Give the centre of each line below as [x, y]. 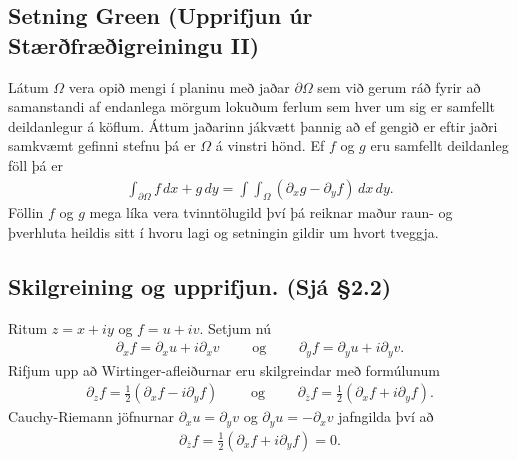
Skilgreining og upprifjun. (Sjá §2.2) [200, 285]
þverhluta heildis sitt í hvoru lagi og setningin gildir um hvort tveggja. [223, 231]
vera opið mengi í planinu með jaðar [179, 86]
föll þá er [35, 164]
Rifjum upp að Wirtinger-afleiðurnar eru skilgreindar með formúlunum [224, 369]
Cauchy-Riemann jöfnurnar [91, 416]
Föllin [26, 212]
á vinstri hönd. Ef [270, 145]
